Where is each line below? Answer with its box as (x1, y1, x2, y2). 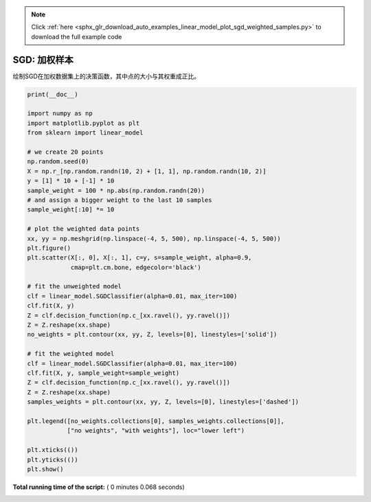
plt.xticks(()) (27, 446, 78, 454)
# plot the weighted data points (27, 225, 140, 233)
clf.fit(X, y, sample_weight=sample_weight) (27, 369, 180, 377)
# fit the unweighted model (27, 282, 122, 290)
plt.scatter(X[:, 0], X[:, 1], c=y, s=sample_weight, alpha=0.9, (27, 254, 252, 262)
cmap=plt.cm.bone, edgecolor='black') (70, 263, 202, 271)
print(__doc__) (27, 90, 78, 98)
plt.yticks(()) (27, 455, 78, 464)
